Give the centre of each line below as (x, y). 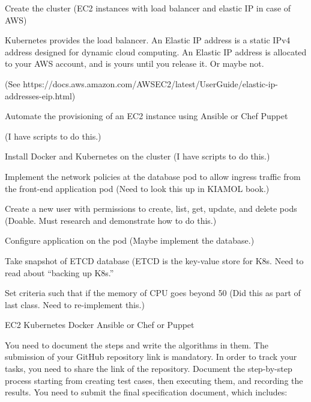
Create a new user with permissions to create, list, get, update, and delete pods (151, 209)
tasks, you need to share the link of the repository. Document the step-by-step (149, 369)
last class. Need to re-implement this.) (75, 304)
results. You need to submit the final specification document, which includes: (146, 392)
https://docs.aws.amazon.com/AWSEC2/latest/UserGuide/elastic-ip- (150, 83)
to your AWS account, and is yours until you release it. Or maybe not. (134, 63)
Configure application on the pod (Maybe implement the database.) (130, 240)
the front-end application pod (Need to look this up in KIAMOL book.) (137, 188)
